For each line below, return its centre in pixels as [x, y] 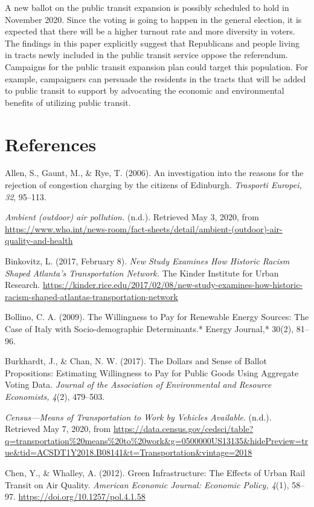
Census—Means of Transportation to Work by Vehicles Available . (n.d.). [138, 417]
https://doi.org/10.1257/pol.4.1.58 [82, 496]
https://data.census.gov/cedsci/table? [183, 429]
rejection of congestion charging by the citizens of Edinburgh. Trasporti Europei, [153, 185]
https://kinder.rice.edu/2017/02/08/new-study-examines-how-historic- [173, 285]
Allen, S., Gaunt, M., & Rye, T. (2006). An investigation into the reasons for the [154, 173]
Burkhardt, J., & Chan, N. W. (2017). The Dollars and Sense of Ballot [136, 361]
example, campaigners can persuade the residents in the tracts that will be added [155, 78]
